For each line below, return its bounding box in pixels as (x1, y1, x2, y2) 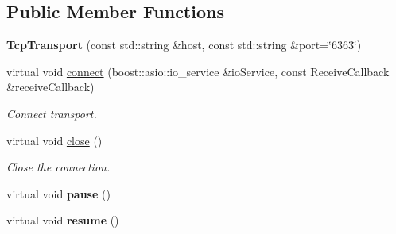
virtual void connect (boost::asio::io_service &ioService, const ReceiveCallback (6, 63, 390, 79)
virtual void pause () (6, 185, 111, 201)
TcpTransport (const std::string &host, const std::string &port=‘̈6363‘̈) (6, 36, 362, 53)
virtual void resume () (6, 212, 119, 228)
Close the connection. (6, 159, 111, 175)
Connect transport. (6, 105, 97, 121)
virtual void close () (6, 132, 103, 148)
